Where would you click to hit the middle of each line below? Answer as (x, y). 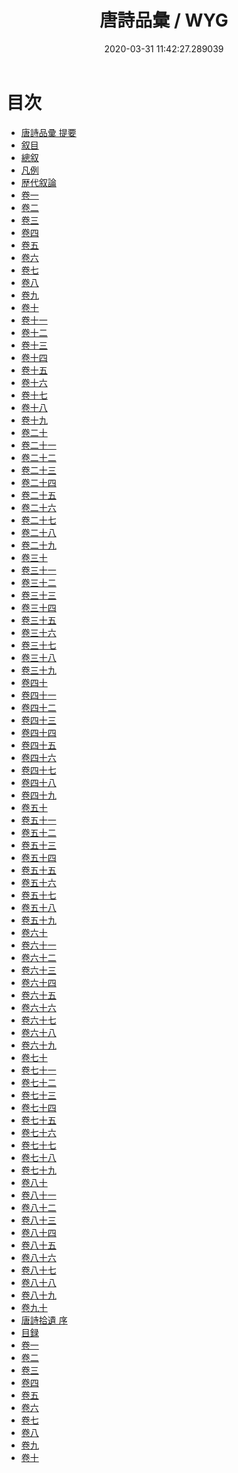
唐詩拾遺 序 (44, 1320)
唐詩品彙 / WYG (164, 20)
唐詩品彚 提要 (48, 132)
